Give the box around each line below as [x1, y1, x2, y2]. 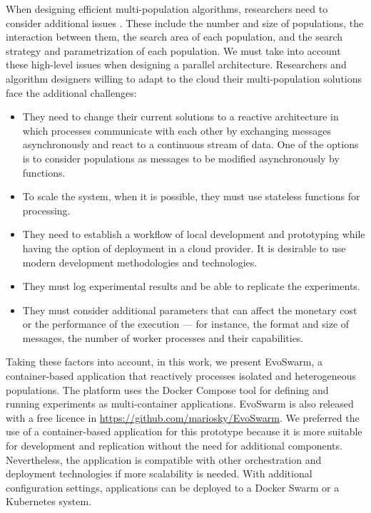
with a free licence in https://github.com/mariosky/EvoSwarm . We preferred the [6, 410, 360, 425]
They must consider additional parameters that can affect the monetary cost [22, 302, 357, 317]
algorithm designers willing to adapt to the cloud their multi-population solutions [6, 71, 362, 85]
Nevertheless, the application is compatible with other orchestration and [6, 452, 322, 467]
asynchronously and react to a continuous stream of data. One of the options [22, 137, 359, 152]
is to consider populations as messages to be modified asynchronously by [22, 150, 340, 165]
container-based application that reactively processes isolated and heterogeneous [6, 368, 356, 383]
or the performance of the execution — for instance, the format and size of [22, 316, 350, 331]
